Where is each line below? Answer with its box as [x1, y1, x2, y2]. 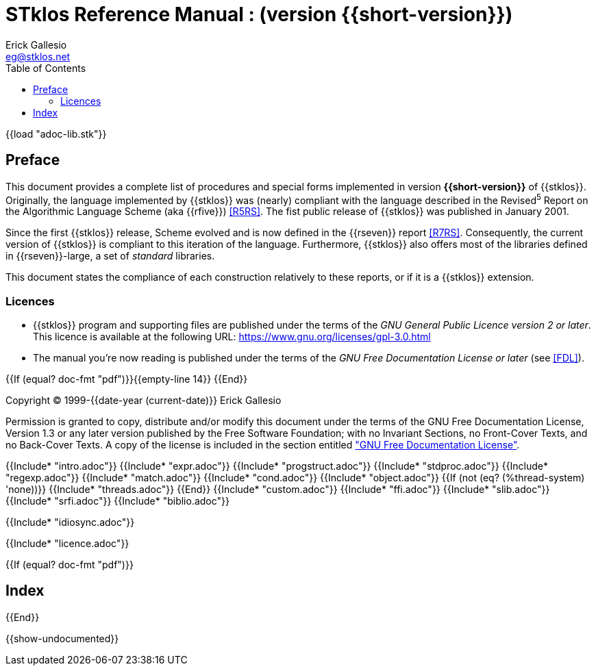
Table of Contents [5, 62, 86, 74]
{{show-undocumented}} [5, 632, 119, 644]
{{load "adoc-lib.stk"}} [5, 127, 107, 140]
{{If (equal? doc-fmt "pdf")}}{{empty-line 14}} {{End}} [5, 373, 248, 385]
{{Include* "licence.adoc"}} [5, 537, 129, 549]
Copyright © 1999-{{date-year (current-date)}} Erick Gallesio [5, 394, 282, 406]
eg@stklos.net [5, 50, 71, 62]
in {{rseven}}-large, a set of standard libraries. [5, 250, 215, 262]
